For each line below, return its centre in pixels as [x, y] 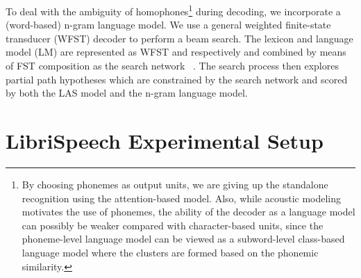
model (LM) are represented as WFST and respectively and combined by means [176, 52]
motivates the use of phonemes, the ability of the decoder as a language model [188, 212]
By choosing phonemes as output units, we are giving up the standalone [175, 184]
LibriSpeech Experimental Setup [165, 140]
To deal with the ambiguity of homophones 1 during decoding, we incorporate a [173, 10]
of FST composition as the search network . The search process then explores [172, 66]
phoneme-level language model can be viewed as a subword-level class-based [183, 239]
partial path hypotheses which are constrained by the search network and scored [177, 79]
